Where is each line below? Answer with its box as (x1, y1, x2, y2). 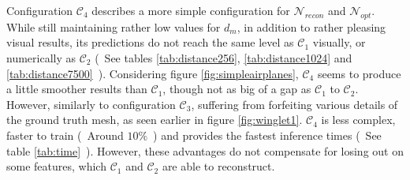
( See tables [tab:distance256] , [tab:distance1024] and (95, 49, 352, 66)
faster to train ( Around (6, 126, 124, 143)
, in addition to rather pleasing (237, 18, 386, 35)
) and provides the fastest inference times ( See (153, 126, 382, 143)
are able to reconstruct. (162, 158, 275, 174)
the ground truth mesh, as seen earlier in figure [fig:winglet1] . (6, 111, 303, 128)
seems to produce (317, 65, 401, 81)
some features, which (6, 158, 106, 174)
